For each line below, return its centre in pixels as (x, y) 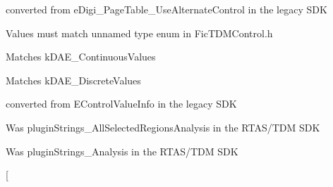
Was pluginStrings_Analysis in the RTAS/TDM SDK (122, 151)
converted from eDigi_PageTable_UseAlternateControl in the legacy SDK (166, 9)
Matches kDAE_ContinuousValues (81, 57)
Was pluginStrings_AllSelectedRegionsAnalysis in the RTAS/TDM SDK (163, 127)
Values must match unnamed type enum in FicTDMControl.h (139, 33)
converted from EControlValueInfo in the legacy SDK (121, 104)
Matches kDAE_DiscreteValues (73, 80)
